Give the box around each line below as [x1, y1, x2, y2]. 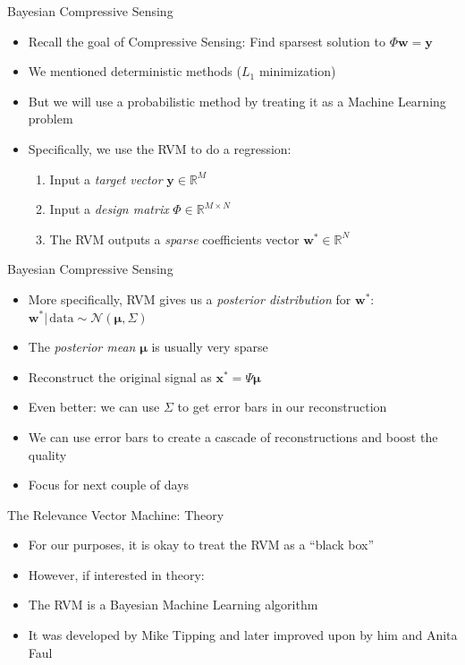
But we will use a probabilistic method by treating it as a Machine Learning [28, 91, 446, 110]
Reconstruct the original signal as [28, 367, 212, 386]
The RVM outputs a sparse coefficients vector [49, 229, 300, 248]
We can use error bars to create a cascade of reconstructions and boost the [28, 427, 438, 446]
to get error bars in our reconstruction [177, 397, 387, 416]
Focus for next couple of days [28, 475, 190, 494]
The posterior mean [28, 337, 136, 356]
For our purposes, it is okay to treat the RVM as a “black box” [28, 535, 375, 554]
